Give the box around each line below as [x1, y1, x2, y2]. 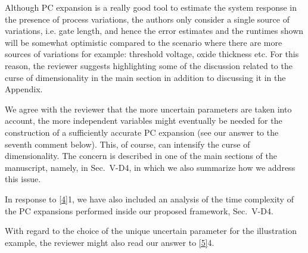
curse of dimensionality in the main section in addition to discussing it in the [5, 71, 286, 83]
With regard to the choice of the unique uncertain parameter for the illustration [5, 224, 297, 237]
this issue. [5, 173, 41, 185]
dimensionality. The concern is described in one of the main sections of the [5, 149, 278, 162]
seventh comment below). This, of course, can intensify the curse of [5, 138, 250, 150]
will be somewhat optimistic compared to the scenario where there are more [5, 36, 282, 48]
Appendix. [5, 83, 43, 95]
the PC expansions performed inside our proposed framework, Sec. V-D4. [5, 204, 273, 217]
